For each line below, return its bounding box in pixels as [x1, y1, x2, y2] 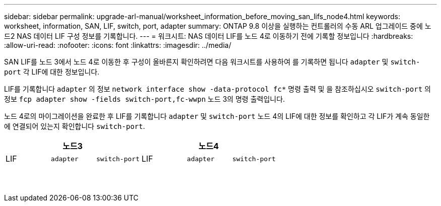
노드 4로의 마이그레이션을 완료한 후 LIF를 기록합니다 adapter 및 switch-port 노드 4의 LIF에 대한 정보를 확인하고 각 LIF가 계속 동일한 [4, 112, 430, 120]
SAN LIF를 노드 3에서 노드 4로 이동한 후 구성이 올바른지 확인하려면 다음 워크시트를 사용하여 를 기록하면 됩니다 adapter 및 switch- [4, 57, 420, 66]
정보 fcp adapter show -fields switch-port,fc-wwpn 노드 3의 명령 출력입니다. [4, 95, 285, 103]
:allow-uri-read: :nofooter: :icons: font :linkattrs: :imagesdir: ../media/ [4, 41, 232, 49]
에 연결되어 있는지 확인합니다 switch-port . [4, 122, 145, 130]
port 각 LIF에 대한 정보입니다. [4, 67, 100, 76]
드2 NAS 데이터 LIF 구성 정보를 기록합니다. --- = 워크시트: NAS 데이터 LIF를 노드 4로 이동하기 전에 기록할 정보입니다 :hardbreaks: [4, 32, 413, 40]
